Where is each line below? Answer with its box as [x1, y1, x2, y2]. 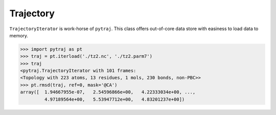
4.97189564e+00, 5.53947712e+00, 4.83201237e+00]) [44, 96, 185, 102]
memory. [9, 32, 28, 38]
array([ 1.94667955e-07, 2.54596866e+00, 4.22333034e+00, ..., [20, 89, 196, 95]
